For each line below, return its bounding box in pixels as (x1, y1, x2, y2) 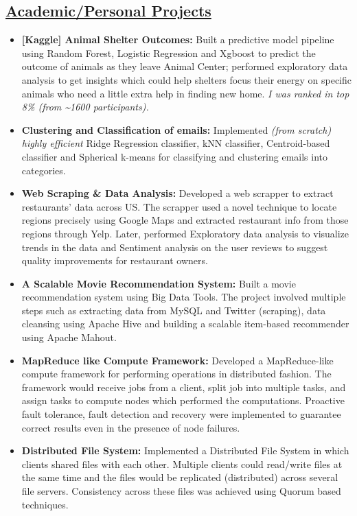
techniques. (21, 497, 69, 511)
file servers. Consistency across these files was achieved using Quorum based (21, 484, 341, 498)
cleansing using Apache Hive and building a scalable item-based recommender (21, 316, 349, 331)
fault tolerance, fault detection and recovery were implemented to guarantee (21, 407, 341, 421)
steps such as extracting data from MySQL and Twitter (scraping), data (21, 303, 326, 317)
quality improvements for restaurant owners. (21, 253, 208, 268)
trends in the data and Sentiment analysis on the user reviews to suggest (21, 239, 328, 254)
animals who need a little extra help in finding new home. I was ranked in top (21, 86, 349, 100)
